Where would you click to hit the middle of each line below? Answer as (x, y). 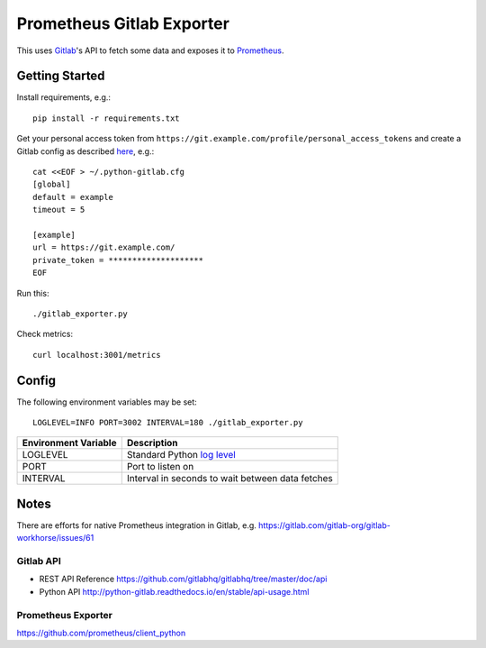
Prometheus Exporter (64, 615)
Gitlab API (39, 561)
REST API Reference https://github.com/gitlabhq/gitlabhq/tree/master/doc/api (183, 579)
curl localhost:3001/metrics (97, 355)
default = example (73, 197)
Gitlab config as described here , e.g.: (85, 151)
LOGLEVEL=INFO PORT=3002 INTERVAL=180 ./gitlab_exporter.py (168, 422)
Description (153, 443)
